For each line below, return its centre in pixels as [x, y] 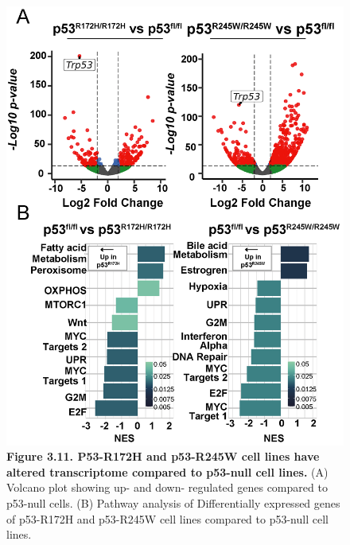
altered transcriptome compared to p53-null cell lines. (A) [167, 471]
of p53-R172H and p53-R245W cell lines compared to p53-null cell [167, 518]
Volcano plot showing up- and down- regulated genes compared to [167, 487]
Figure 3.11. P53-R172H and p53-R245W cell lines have [163, 456]
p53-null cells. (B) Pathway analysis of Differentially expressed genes [173, 503]
